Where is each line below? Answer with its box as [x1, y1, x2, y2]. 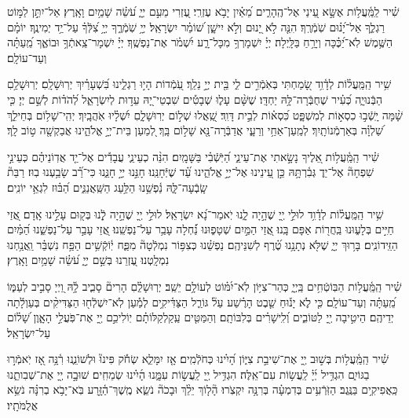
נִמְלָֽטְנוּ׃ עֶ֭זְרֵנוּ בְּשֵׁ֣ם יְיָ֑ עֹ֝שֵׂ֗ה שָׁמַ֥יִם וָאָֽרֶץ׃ [7, 251, 170, 268]
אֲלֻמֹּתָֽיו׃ [7, 397, 38, 413]
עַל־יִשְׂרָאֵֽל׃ [7, 324, 51, 340]
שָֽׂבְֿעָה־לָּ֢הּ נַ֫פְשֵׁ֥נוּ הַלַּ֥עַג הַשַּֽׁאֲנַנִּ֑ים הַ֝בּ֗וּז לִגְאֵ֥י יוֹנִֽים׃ [7, 178, 208, 195]
